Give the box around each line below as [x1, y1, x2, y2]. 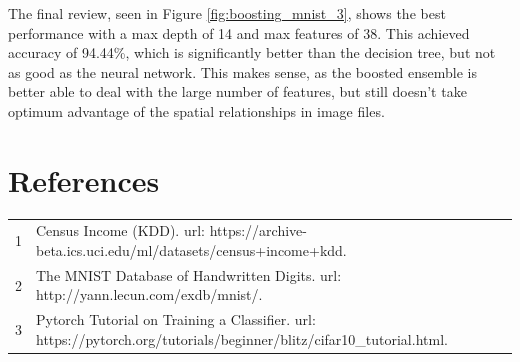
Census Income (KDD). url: [36, 220, 205, 241]
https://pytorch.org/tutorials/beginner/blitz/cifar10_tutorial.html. [36, 328, 448, 349]
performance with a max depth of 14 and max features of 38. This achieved [8, 22, 470, 43]
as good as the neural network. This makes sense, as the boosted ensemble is [8, 61, 477, 82]
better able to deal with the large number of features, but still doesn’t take [8, 81, 467, 102]
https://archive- [209, 220, 307, 241]
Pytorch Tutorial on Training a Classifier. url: [36, 309, 316, 330]
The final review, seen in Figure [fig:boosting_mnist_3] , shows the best [8, 3, 446, 23]
